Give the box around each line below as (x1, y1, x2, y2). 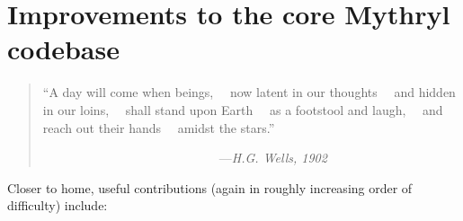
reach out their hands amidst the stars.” (42, 118, 275, 137)
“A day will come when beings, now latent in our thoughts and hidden (42, 83, 456, 102)
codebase (7, 31, 120, 67)
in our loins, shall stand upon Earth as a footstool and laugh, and (42, 100, 443, 119)
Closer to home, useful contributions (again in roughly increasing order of (7, 178, 413, 197)
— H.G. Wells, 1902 (218, 148, 327, 167)
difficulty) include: (7, 196, 108, 215)
